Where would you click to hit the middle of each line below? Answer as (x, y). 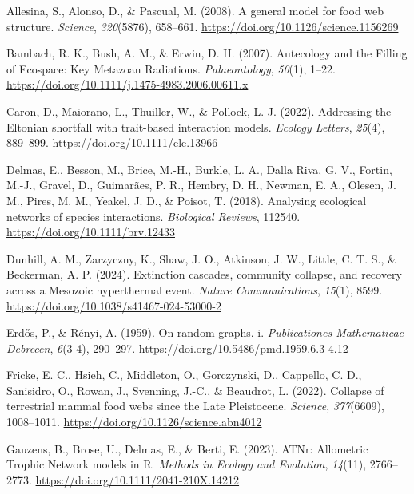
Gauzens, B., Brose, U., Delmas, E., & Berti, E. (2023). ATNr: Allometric (187, 448)
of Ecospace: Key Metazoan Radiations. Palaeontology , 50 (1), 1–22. (171, 68)
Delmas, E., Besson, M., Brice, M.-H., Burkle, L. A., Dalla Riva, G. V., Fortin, (199, 169)
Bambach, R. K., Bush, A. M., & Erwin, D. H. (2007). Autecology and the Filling (207, 53)
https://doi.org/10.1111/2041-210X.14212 (137, 479)
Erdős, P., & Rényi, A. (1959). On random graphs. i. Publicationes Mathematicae (205, 332)
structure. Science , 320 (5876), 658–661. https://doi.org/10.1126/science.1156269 (203, 26)
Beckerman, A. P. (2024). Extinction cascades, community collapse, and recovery (204, 274)
